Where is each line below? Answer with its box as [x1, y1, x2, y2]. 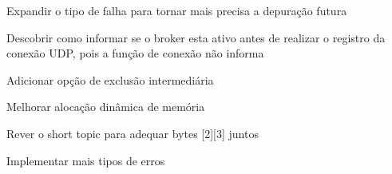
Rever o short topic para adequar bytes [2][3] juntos [6, 125, 259, 141]
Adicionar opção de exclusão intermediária [6, 71, 214, 88]
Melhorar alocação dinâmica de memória [6, 98, 205, 115]
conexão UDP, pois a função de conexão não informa [6, 45, 264, 61]
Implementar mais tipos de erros [6, 152, 165, 168]
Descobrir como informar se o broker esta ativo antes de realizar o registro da [6, 29, 386, 45]
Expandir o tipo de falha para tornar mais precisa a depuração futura [6, 2, 347, 18]
